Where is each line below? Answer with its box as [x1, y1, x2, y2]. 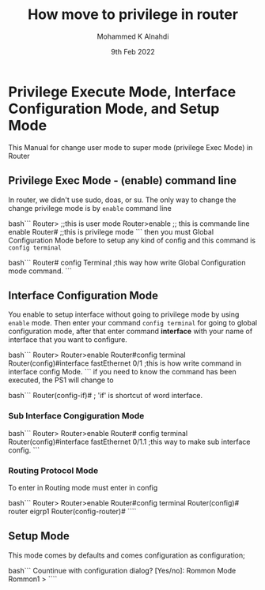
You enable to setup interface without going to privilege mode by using [8, 310, 240, 319]
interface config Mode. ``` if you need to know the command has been [8, 367, 237, 377]
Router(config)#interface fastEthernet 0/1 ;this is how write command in [8, 359, 242, 368]
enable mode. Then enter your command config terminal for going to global [8, 318, 258, 328]
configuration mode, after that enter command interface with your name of [8, 326, 253, 336]
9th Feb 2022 [110, 47, 156, 56]
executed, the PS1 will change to [8, 375, 114, 385]
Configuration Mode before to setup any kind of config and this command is [8, 235, 256, 245]
